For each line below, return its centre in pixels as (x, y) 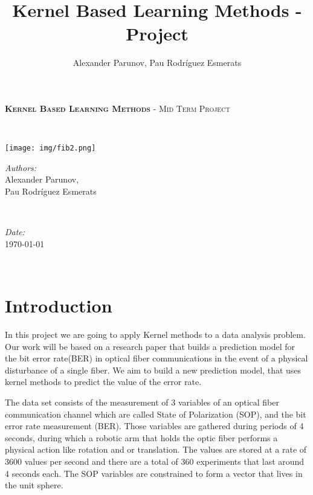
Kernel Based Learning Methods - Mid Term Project (118, 108)
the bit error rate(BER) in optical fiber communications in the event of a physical (156, 358)
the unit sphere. (34, 485)
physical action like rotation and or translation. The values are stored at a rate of (156, 449)
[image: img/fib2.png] (50, 148)
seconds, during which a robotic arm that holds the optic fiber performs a (141, 437)
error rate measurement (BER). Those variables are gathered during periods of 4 (154, 426)
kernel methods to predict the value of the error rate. (103, 382)
